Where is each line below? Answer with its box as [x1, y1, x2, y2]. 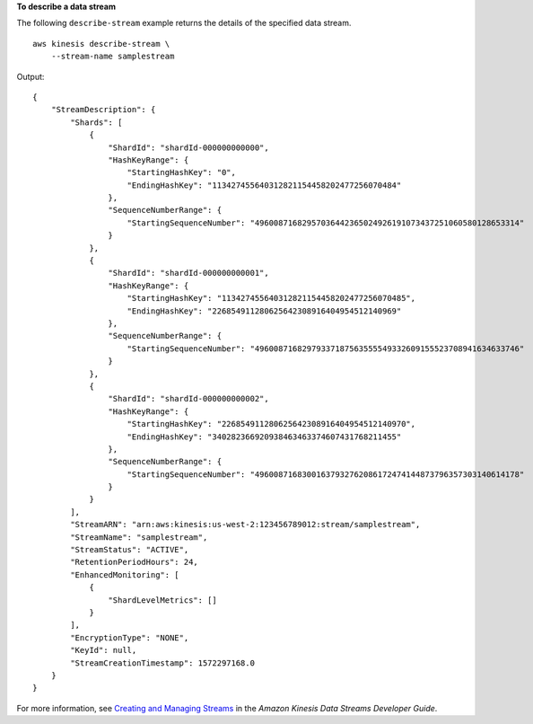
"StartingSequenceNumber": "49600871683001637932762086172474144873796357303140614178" [127, 469, 525, 480]
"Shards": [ [70, 117, 123, 128]
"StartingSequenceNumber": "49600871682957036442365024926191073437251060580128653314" [127, 217, 525, 228]
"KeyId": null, [70, 645, 137, 656]
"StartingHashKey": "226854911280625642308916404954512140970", [127, 419, 416, 429]
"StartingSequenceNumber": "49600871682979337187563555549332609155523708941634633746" [127, 343, 525, 354]
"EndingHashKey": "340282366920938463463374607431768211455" [127, 431, 402, 442]
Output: [16, 71, 45, 82]
